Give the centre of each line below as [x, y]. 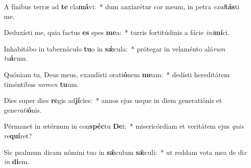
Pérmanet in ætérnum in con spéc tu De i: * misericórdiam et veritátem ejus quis [124, 126]
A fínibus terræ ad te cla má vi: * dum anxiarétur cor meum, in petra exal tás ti [122, 6]
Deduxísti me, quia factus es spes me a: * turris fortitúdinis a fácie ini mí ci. [117, 32]
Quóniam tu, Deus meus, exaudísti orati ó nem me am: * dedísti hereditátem [117, 74]
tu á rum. [16, 58]
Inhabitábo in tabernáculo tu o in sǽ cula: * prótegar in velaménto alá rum [115, 48]
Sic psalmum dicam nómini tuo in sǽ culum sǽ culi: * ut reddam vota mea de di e [125, 152]
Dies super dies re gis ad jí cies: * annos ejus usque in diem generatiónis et [113, 100]
